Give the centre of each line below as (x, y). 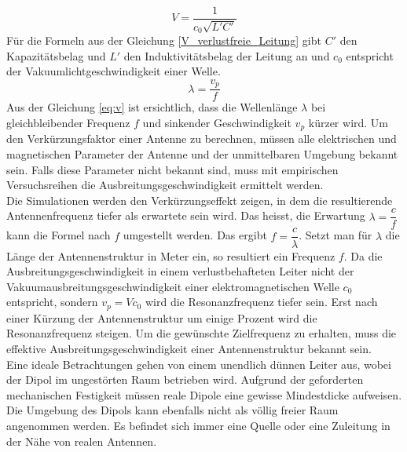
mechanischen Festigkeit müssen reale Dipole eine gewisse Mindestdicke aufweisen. (204, 394)
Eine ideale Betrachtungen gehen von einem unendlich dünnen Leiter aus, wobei (199, 364)
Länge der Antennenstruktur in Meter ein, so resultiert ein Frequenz (171, 255)
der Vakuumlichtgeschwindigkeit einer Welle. (114, 71)
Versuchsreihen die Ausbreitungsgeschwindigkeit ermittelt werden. (165, 185)
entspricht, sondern (52, 302)
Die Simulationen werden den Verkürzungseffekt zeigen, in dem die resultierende (200, 200)
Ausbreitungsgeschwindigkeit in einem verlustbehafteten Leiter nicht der (180, 271)
